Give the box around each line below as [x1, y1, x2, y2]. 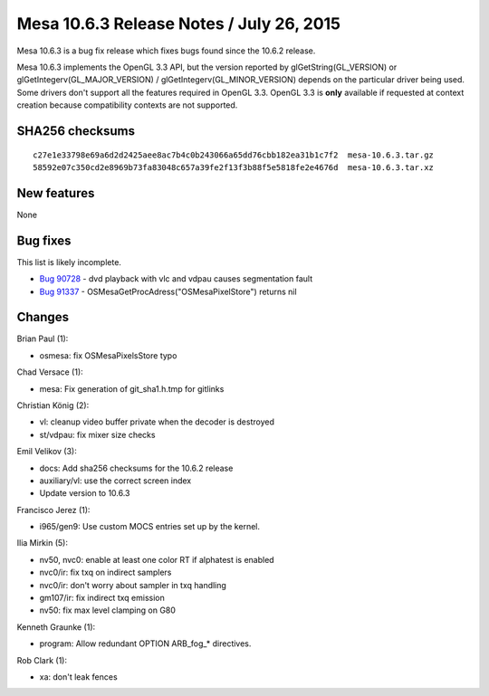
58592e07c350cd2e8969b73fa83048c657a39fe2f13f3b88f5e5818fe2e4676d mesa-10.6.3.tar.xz [33, 162, 435, 172]
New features [16, 186, 95, 201]
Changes [16, 310, 70, 325]
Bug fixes [16, 233, 72, 248]
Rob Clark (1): [16, 654, 68, 665]
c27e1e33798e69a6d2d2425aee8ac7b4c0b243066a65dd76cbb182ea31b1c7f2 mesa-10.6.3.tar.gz [33, 149, 435, 160]
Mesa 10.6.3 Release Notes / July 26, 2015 [16, 14, 341, 33]
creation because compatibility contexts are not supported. [16, 100, 238, 110]
